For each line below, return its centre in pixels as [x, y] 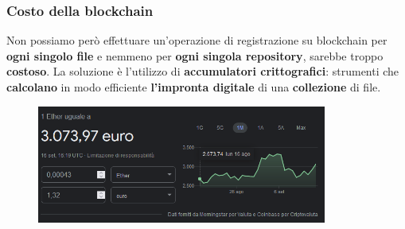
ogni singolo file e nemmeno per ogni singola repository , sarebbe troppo [195, 55]
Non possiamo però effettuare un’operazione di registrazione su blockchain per [197, 40]
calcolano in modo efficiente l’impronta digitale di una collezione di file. [194, 87]
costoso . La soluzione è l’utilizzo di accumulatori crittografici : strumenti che [203, 71]
